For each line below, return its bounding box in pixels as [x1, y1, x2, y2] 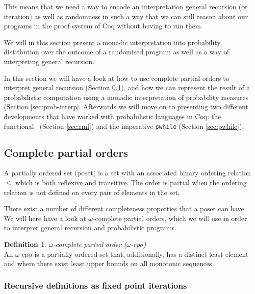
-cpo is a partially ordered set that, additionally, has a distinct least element [19, 248, 249, 259]
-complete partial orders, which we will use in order [93, 213, 247, 223]
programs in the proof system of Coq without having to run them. [4, 21, 203, 31]
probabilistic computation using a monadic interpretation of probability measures [4, 92, 249, 102]
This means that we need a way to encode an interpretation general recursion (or [4, 1, 248, 11]
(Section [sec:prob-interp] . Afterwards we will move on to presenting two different [4, 101, 248, 112]
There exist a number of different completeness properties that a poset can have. [4, 203, 246, 214]
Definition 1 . [4, 239, 47, 249]
